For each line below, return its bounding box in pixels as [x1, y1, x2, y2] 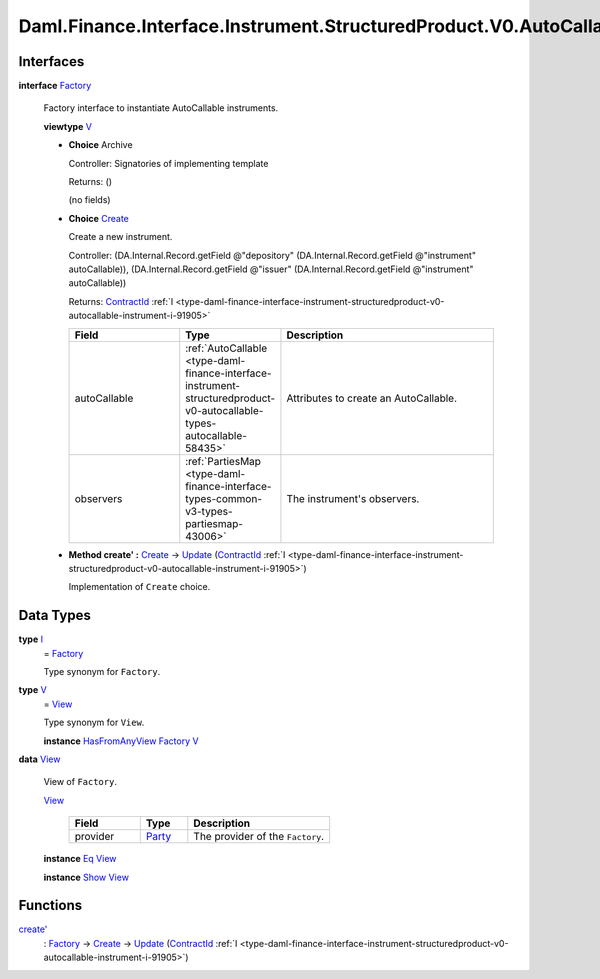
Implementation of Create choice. [68, 581, 211, 593]
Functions [18, 897, 83, 914]
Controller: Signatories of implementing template [68, 157, 269, 169]
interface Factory [18, 80, 92, 92]
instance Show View [43, 871, 130, 883]
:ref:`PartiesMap [185, 454, 262, 468]
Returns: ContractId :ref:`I [68, 295, 174, 307]
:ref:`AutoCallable [185, 341, 268, 355]
